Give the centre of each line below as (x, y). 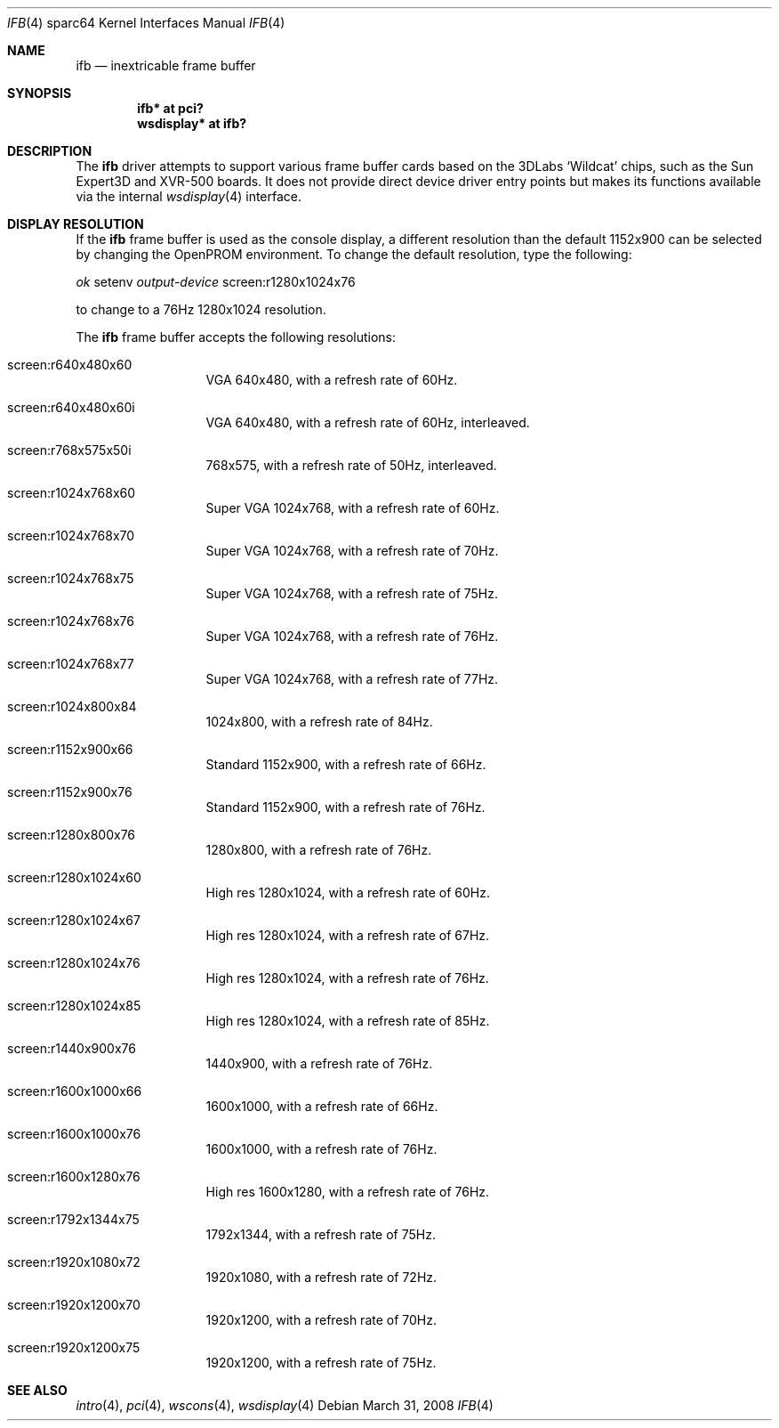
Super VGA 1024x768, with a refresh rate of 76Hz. (352, 636)
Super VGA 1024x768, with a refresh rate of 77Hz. (352, 679)
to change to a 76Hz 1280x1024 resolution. (201, 309)
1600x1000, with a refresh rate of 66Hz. (322, 1106)
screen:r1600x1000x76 (74, 1134)
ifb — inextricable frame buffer (166, 65)
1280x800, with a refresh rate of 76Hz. (319, 850)
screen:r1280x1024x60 (74, 877)
